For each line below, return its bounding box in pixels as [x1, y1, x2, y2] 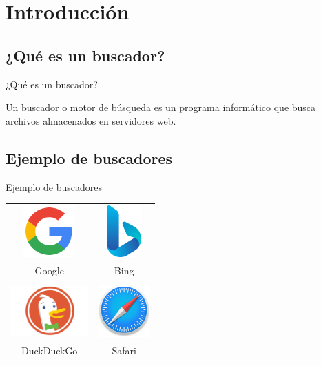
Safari [112, 343, 136, 357]
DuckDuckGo [21, 343, 78, 357]
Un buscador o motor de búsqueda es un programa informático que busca [6, 100, 316, 114]
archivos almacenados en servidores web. [6, 113, 176, 128]
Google [34, 263, 64, 278]
